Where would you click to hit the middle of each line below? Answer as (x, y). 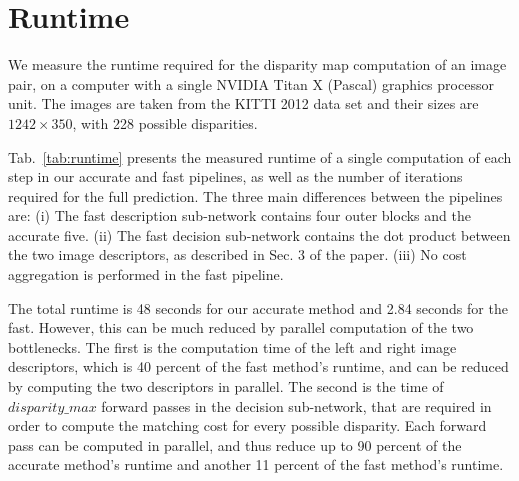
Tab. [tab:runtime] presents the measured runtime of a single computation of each (260, 156)
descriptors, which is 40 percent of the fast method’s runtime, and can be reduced (258, 366)
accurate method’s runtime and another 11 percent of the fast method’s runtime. (256, 464)
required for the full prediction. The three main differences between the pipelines (255, 195)
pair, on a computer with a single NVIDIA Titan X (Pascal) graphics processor (251, 83)
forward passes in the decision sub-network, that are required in (296, 405)
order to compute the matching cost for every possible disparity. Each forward (247, 425)
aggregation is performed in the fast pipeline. (146, 274)
